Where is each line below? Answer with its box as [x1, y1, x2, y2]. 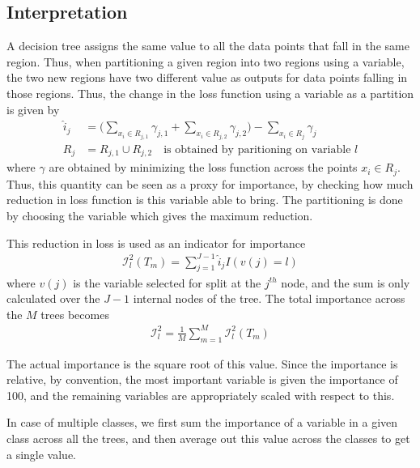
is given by [6, 100, 60, 117]
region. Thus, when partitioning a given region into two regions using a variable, [6, 53, 405, 70]
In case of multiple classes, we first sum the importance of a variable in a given [6, 414, 398, 431]
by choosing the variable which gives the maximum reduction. [6, 206, 313, 223]
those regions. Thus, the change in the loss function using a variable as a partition [6, 84, 414, 101]
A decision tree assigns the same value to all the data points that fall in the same [6, 37, 409, 54]
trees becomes [40, 305, 109, 322]
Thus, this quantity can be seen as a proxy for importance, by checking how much [6, 175, 414, 192]
